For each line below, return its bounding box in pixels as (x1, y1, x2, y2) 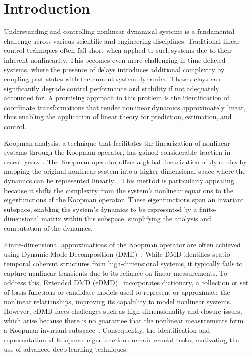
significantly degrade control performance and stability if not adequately (4, 83, 219, 93)
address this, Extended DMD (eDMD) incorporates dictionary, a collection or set (4, 277, 249, 287)
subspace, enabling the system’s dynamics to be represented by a (4, 204, 197, 214)
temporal (4, 258, 31, 268)
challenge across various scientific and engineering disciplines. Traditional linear (4, 35, 240, 46)
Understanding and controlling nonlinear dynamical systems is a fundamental (4, 26, 235, 36)
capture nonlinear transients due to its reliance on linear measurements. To (4, 268, 227, 278)
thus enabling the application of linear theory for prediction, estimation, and (4, 112, 232, 122)
